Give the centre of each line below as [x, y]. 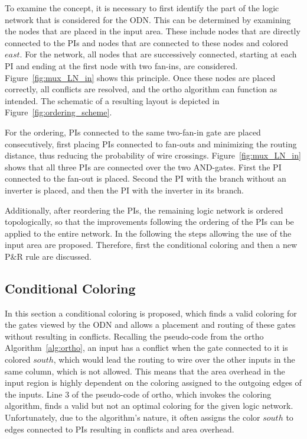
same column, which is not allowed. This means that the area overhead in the [145, 371]
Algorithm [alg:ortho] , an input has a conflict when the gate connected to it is [146, 348]
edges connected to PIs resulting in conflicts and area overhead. [120, 429]
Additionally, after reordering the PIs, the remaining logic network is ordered [144, 210]
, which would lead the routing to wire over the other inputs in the [174, 359]
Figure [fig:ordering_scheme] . [58, 112]
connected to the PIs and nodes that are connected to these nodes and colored [147, 42]
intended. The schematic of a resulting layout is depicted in [112, 100]
